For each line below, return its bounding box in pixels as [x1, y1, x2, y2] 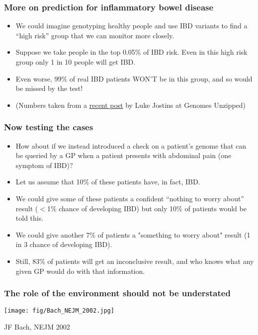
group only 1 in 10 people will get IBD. [15, 57, 136, 67]
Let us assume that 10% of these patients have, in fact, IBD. [15, 176, 200, 187]
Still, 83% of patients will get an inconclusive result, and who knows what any [15, 255, 254, 266]
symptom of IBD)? [15, 160, 73, 170]
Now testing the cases [4, 121, 93, 133]
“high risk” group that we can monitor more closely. [15, 30, 174, 40]
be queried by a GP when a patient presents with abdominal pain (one [15, 150, 232, 161]
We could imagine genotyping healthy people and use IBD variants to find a [15, 20, 248, 31]
